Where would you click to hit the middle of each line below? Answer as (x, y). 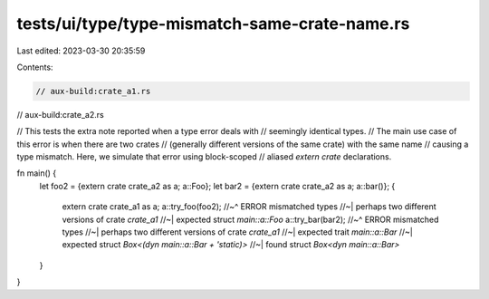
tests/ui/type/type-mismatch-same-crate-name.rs (213, 24)
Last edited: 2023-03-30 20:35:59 (81, 51)
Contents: (35, 67)
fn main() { (37, 173)
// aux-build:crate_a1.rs (93, 91)
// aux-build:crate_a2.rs (60, 114)
